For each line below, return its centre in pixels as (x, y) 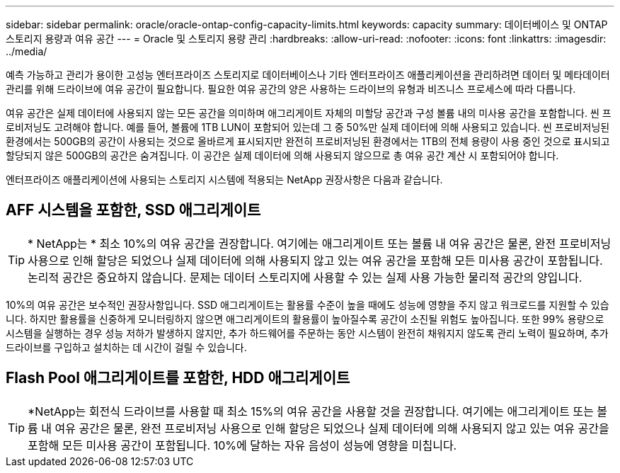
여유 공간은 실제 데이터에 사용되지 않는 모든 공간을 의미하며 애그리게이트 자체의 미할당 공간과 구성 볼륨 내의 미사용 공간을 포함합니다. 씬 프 (309, 113)
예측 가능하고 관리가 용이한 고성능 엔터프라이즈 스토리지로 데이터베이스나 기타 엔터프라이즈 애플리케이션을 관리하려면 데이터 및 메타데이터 (308, 75)
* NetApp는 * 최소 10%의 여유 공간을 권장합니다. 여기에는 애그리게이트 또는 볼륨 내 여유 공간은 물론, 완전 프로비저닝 (320, 243)
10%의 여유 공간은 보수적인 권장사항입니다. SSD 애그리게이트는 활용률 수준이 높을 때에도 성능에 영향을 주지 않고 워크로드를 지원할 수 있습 (308, 304)
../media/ (27, 51)
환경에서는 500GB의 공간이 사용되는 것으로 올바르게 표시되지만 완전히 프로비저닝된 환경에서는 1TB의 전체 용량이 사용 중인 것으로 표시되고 (308, 141)
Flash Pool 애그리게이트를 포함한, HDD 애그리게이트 (178, 378)
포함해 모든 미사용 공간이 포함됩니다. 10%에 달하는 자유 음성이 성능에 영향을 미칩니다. (242, 445)
